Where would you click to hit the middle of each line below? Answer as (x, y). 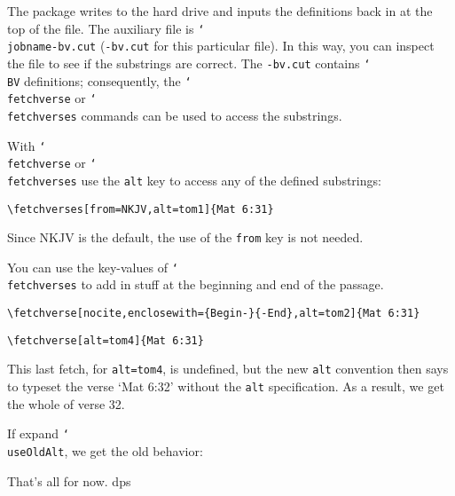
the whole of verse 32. (66, 403)
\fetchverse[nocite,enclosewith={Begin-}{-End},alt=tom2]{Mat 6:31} (214, 314)
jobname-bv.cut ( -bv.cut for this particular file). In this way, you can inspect (221, 46)
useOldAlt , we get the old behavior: (105, 451)
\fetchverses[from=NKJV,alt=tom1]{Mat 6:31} (141, 209)
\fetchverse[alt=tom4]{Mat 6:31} (106, 340)
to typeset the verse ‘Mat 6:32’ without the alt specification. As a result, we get (226, 386)
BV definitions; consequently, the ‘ (99, 80)
